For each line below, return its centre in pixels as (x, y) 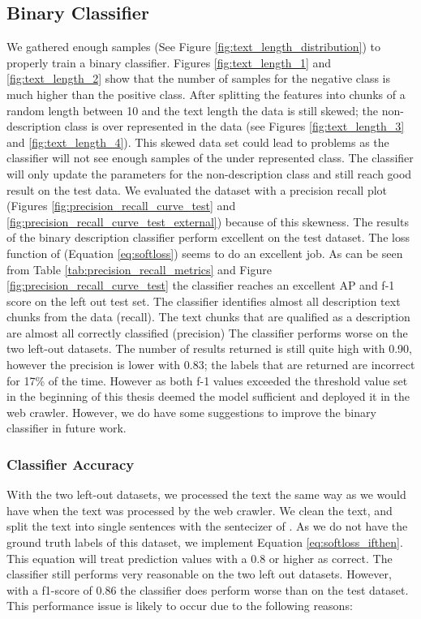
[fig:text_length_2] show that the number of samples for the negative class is (199, 78)
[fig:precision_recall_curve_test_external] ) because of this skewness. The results (208, 221)
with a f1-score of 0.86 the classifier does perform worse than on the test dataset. (208, 589)
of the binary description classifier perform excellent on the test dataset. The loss (208, 237)
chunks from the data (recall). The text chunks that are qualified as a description (208, 317)
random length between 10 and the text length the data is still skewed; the (192, 110)
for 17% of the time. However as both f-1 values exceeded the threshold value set (207, 380)
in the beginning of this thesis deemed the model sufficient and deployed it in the (208, 396)
